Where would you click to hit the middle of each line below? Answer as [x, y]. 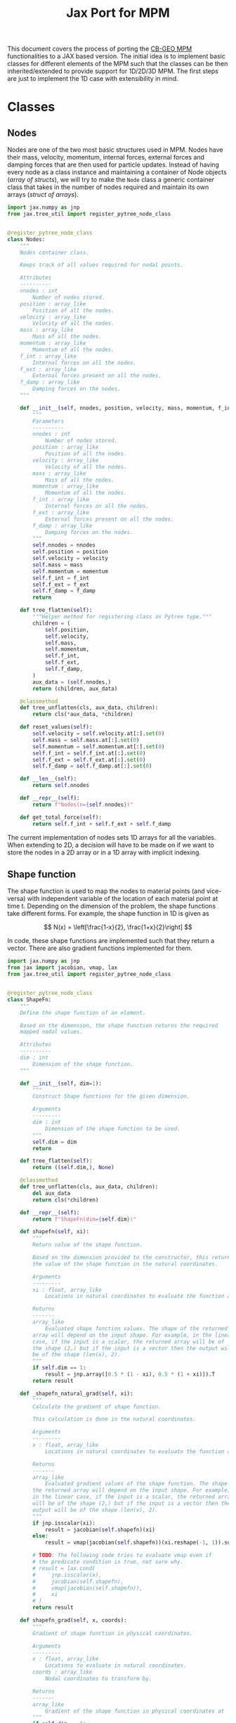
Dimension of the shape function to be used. [112, 1129]
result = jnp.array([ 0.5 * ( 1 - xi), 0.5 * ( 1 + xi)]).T [130, 1374]
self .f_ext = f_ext [61, 585]
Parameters [48, 421]
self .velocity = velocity [71, 559]
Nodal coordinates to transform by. [98, 1679]
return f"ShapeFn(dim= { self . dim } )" [85, 1219]
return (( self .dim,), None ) [73, 1168]
